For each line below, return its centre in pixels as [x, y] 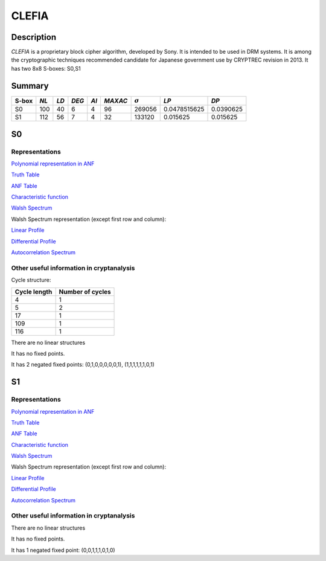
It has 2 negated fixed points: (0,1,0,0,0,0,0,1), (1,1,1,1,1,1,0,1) [83, 365]
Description [34, 37]
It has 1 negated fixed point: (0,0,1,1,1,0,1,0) [63, 550]
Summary [30, 85]
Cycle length [34, 292]
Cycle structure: [31, 280]
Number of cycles [85, 292]
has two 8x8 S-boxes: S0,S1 [46, 68]
